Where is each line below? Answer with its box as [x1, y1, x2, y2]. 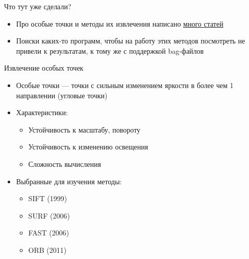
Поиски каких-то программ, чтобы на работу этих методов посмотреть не [16, 35, 245, 46]
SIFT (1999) [28, 193, 67, 204]
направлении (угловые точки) [16, 90, 108, 100]
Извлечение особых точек [4, 62, 84, 73]
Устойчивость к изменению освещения [28, 141, 148, 152]
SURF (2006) [28, 210, 70, 221]
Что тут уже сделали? [4, 1, 71, 11]
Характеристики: [16, 107, 68, 118]
